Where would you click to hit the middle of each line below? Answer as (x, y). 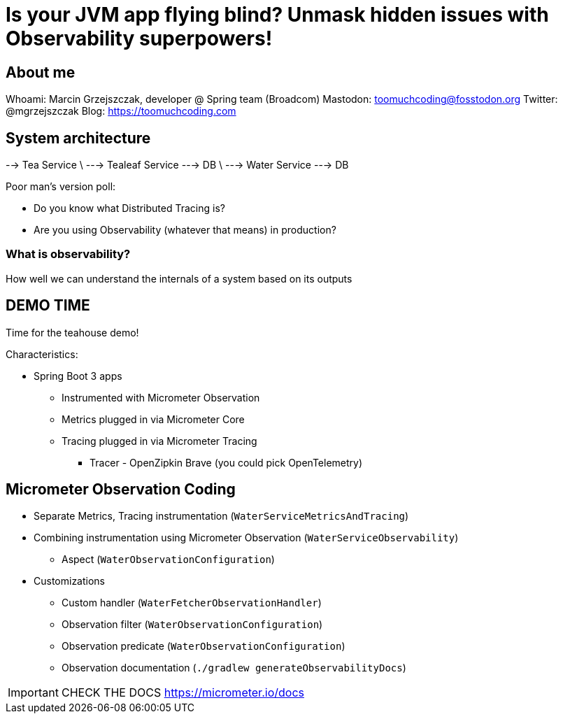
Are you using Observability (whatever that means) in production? (185, 230)
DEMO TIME (48, 306)
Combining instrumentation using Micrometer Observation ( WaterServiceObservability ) (246, 538)
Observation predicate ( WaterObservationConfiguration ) (204, 646)
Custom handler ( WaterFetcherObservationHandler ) (192, 603)
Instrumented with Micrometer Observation (161, 397)
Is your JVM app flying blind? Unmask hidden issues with (277, 15)
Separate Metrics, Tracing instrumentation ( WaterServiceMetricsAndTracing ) (221, 516)
